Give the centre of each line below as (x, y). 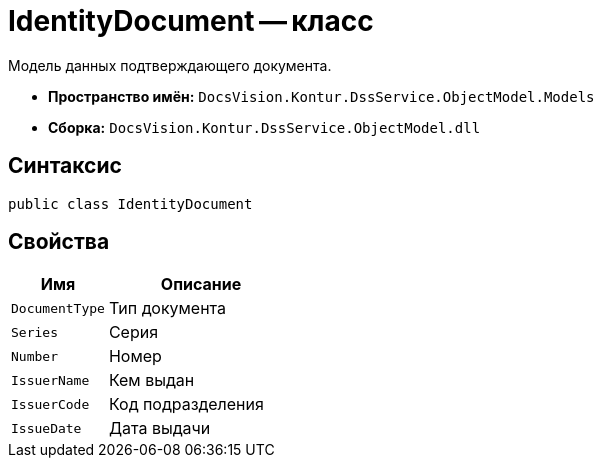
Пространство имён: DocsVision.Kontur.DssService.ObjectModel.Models (321, 96)
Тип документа (167, 308)
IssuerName (50, 380)
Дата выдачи (159, 428)
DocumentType (58, 308)
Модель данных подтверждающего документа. (170, 65)
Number (34, 356)
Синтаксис (65, 166)
